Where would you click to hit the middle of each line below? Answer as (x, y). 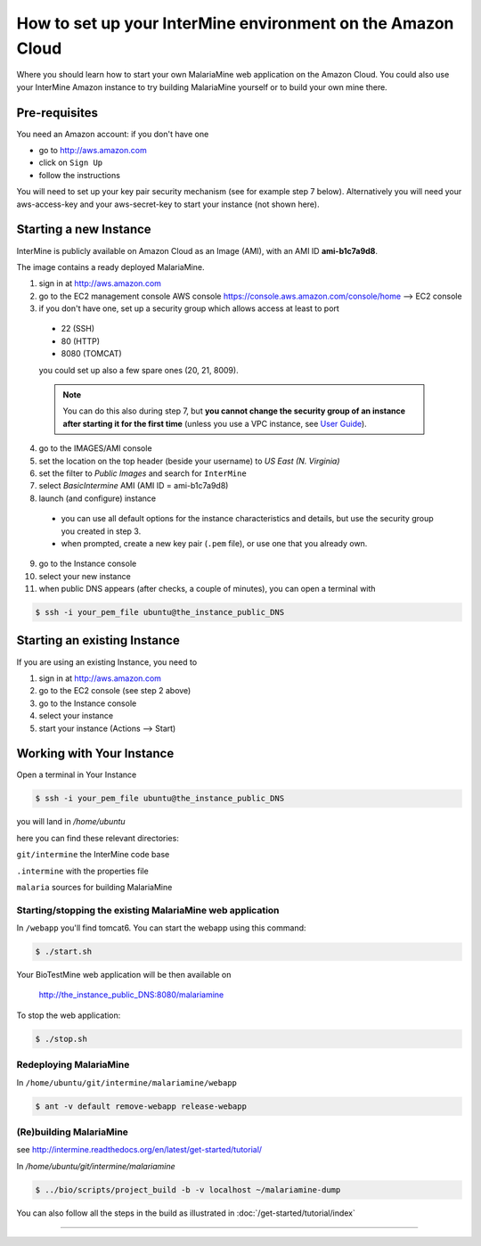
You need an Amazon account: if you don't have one (113, 134)
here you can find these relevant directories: (98, 838)
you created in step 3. (101, 531)
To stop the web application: (69, 1015)
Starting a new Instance (84, 230)
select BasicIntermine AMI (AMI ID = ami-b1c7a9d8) (134, 486)
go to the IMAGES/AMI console (95, 448)
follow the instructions (79, 175)
